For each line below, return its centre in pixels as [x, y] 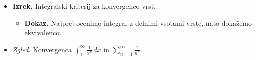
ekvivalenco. [43, 32]
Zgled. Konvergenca [42, 49]
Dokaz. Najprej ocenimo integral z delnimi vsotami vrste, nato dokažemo [138, 23]
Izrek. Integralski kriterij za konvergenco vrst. [84, 6]
